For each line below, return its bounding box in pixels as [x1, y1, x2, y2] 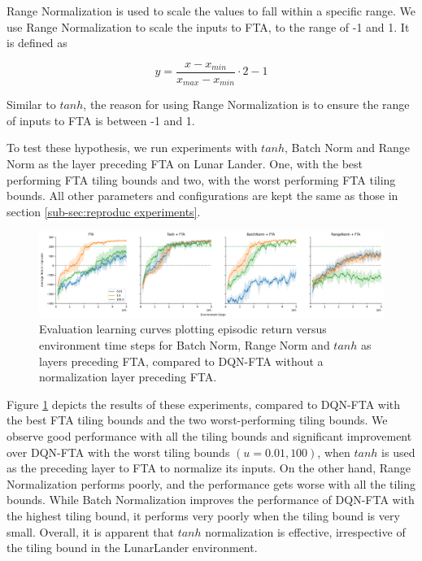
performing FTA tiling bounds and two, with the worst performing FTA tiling [7, 171, 396, 188]
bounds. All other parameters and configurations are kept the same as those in [7, 187, 398, 204]
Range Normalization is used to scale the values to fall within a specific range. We [7, 2, 416, 19]
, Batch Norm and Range [285, 139, 411, 156]
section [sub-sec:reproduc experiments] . [7, 202, 201, 220]
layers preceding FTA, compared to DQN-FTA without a [39, 352, 324, 369]
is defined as [7, 34, 67, 51]
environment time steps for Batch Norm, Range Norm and [39, 337, 330, 354]
